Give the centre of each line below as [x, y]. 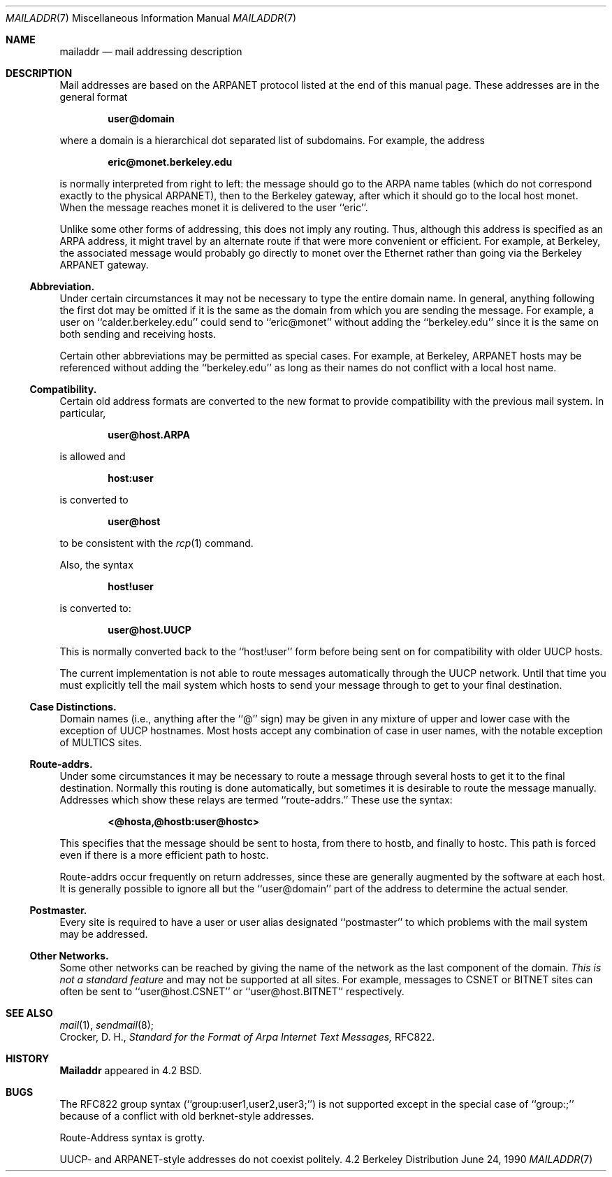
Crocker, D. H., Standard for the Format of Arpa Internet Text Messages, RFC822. [247, 1037]
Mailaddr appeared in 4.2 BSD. [131, 1070]
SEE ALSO [29, 1013]
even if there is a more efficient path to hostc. [164, 855]
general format [94, 97]
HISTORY [28, 1058]
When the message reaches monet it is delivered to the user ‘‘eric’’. [214, 207]
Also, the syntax [96, 565]
